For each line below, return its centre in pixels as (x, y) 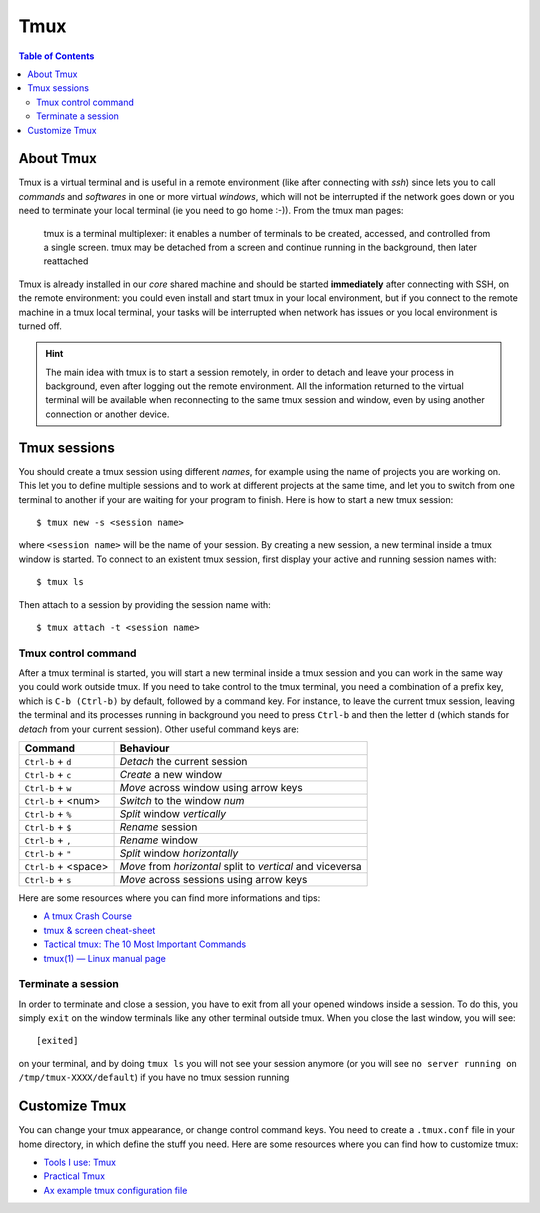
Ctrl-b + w (48, 787)
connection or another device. (107, 414)
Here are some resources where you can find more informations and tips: (169, 898)
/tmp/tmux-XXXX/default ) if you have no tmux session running (154, 1077)
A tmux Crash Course (87, 916)
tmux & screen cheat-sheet (99, 930)
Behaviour (144, 748)
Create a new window (171, 774)
